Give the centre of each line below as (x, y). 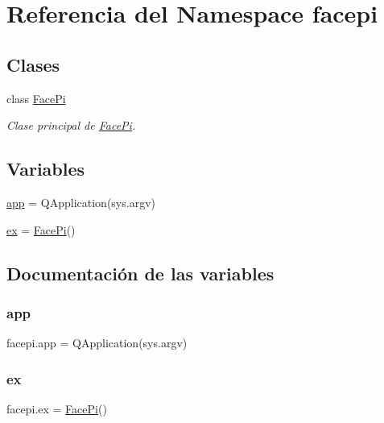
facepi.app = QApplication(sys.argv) (97, 343)
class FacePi (36, 98)
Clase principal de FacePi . (71, 125)
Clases (33, 64)
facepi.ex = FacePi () (57, 408)
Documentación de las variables (140, 273)
